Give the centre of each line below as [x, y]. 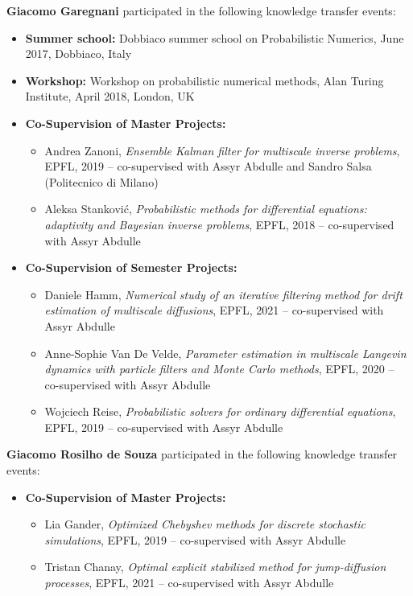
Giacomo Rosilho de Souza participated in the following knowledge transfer [202, 454]
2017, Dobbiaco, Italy [78, 53]
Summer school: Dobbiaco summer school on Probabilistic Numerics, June [215, 37]
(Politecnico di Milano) [101, 181]
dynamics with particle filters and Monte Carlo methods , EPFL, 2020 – [219, 369]
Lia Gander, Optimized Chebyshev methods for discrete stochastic [205, 524]
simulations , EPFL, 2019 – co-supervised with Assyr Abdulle [195, 539]
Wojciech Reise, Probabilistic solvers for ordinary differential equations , [220, 411]
